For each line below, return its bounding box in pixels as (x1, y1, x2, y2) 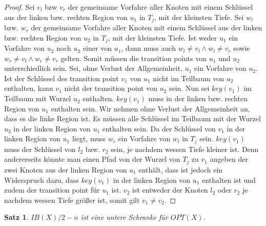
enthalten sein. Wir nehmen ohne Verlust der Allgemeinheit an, (51, 103, 250, 114)
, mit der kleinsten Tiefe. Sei (154, 11, 244, 22)
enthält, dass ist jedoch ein (138, 164, 223, 175)
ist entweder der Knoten (132, 184, 208, 195)
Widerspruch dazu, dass (4, 174, 79, 185)
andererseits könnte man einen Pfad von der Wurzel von (4, 154, 180, 164)
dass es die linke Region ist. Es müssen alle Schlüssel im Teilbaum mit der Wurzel (4, 113, 261, 124)
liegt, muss (72, 133, 106, 144)
